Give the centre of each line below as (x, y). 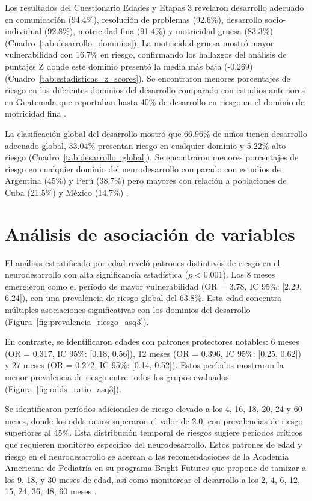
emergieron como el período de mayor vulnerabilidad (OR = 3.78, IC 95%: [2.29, (153, 286)
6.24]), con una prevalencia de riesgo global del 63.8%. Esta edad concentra (143, 298)
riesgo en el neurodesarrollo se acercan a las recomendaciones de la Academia (147, 456)
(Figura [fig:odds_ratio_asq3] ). (63, 388)
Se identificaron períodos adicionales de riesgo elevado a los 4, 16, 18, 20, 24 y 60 (154, 409)
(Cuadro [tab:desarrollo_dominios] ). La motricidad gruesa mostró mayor (139, 42)
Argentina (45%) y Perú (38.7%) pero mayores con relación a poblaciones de (146, 181)
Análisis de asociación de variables (150, 233)
